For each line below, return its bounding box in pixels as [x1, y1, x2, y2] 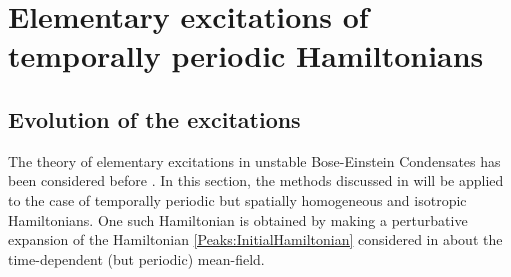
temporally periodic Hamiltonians [8, 35, 484, 76]
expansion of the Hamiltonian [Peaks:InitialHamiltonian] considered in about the [8, 229, 503, 250]
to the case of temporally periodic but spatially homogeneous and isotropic [8, 189, 467, 210]
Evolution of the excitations [8, 103, 301, 134]
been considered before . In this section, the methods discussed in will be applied [8, 170, 504, 191]
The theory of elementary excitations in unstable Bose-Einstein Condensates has [8, 150, 501, 171]
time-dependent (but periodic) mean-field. [8, 248, 265, 269]
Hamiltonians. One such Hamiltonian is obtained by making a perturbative [8, 209, 468, 230]
